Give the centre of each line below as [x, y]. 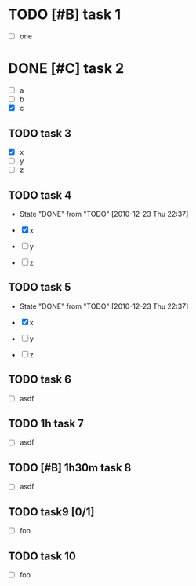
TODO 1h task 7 [46, 424]
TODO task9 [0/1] [51, 512]
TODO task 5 [40, 287]
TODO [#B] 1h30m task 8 [70, 468]
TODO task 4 [40, 195]
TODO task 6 [40, 380]
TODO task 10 [42, 556]
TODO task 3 [40, 133]
